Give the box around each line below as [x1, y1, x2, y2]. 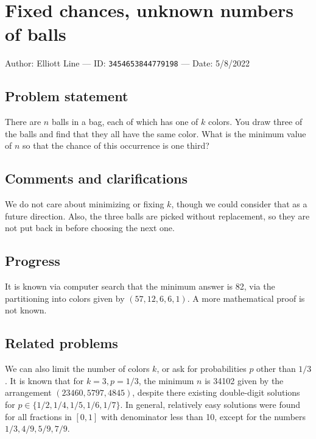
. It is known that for [5, 374, 84, 387]
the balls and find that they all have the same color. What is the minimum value [5, 127, 306, 140]
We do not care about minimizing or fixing [5, 198, 164, 210]
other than [256, 362, 296, 375]
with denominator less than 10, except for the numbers [101, 410, 306, 423]
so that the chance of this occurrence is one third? [23, 139, 209, 152]
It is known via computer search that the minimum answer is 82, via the [5, 280, 275, 293]
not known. [5, 304, 47, 316]
